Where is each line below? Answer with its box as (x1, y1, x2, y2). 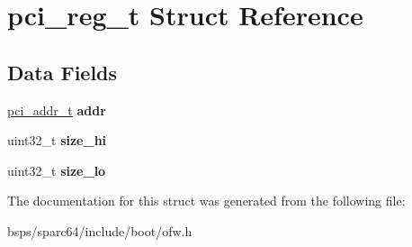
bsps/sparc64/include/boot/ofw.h (7, 221, 193, 240)
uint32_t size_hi (7, 131, 107, 150)
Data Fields (7, 58, 118, 86)
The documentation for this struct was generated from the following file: (7, 191, 406, 210)
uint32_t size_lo (7, 160, 106, 179)
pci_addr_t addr (7, 100, 106, 119)
